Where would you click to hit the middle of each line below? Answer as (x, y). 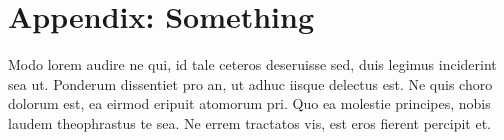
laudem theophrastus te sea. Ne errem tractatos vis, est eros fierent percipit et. (249, 122)
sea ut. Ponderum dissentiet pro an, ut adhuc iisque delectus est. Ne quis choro (250, 83)
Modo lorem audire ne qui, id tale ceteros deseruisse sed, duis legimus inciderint (252, 64)
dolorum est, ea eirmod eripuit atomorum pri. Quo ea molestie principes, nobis (249, 103)
